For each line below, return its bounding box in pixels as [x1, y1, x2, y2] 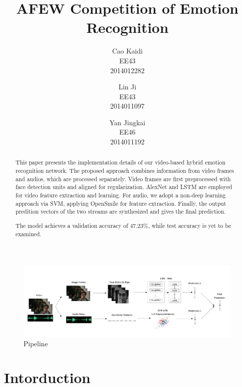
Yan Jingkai [109, 117, 145, 127]
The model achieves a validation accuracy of [15, 221, 128, 229]
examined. [15, 229, 42, 238]
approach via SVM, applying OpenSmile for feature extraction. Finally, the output [15, 199, 226, 207]
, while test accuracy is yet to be [148, 221, 231, 229]
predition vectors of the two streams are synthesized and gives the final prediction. [15, 207, 226, 216]
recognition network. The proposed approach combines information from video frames [15, 166, 234, 175]
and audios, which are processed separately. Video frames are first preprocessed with [15, 174, 231, 183]
